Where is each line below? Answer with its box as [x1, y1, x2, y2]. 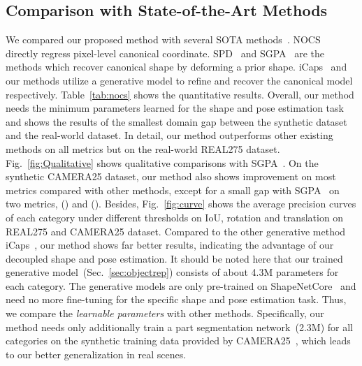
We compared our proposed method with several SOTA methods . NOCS [6, 32, 321, 47]
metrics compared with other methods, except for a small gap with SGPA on [6, 182, 340, 197]
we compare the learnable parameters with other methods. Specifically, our [6, 306, 324, 321]
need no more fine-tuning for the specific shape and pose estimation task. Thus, [6, 292, 347, 307]
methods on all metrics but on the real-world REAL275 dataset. [6, 141, 280, 156]
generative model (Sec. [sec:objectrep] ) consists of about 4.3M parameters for [6, 265, 339, 279]
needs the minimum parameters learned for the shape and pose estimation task [6, 101, 344, 115]
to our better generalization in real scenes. [6, 346, 187, 361]
